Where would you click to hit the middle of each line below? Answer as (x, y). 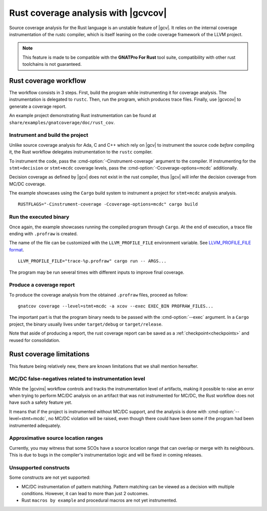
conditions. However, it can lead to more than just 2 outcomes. (85, 494)
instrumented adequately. (35, 426)
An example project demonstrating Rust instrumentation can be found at (83, 116)
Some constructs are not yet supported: (50, 477)
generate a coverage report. (38, 106)
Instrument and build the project (49, 135)
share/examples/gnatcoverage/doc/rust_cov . (62, 122)
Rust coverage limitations (49, 354)
